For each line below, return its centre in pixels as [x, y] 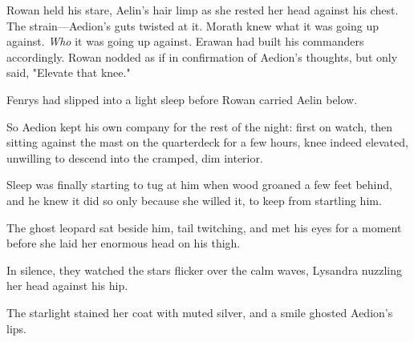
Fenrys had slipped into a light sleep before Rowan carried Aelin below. [182, 99]
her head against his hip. [67, 286]
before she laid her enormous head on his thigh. [124, 243]
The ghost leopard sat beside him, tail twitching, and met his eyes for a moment [204, 227]
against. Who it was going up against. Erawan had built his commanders [185, 41]
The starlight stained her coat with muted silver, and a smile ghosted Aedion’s [200, 312]
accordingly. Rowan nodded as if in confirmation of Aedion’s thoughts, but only [202, 56]
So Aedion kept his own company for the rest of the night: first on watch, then [200, 126]
